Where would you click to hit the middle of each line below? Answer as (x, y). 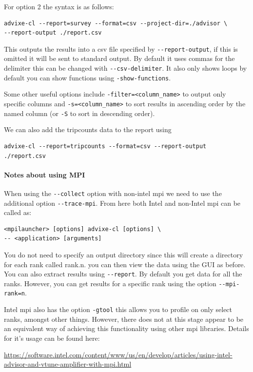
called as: (18, 212)
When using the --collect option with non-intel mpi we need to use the (113, 193)
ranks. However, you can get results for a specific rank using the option (110, 283)
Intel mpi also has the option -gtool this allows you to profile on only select (118, 309)
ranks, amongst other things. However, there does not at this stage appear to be (124, 319)
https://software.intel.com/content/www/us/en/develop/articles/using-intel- (118, 354)
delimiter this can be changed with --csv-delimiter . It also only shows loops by (126, 68)
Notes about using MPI (45, 174)
